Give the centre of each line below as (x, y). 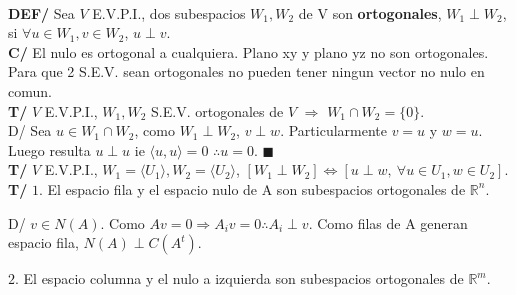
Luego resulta (49, 149)
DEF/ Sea (41, 12)
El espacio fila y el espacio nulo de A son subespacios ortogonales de (256, 188)
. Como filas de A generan (388, 222)
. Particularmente (333, 130)
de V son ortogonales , (370, 12)
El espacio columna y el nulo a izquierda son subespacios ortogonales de (243, 278)
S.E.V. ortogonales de (217, 110)
